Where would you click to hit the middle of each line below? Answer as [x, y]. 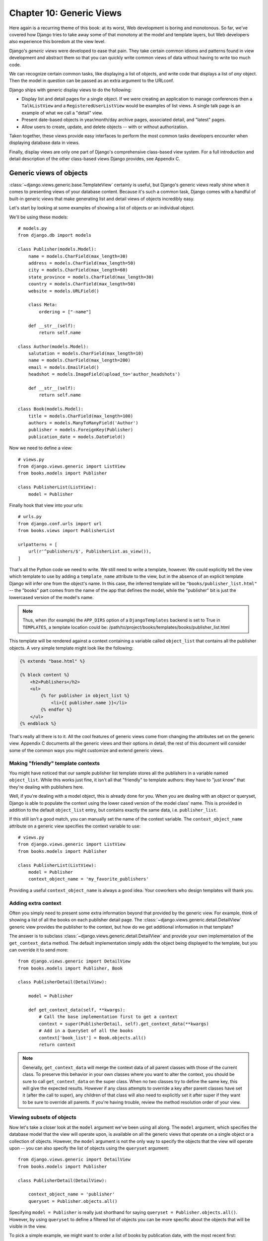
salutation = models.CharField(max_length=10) [86, 353]
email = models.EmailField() [64, 367]
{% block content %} [44, 675]
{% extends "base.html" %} [52, 661]
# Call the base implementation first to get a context [108, 1017]
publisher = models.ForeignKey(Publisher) [81, 430]
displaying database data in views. [44, 143]
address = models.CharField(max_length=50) [82, 263]
